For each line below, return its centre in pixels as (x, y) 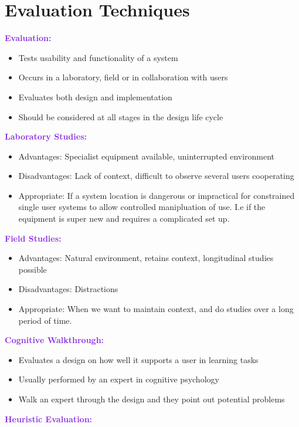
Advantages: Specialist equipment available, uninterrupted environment (147, 156)
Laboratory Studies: (46, 136)
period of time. (45, 320)
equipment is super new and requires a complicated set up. (124, 218)
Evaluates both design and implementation (95, 96)
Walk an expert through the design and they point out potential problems (152, 399)
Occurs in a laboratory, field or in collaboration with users (123, 77)
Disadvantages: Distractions (68, 289)
